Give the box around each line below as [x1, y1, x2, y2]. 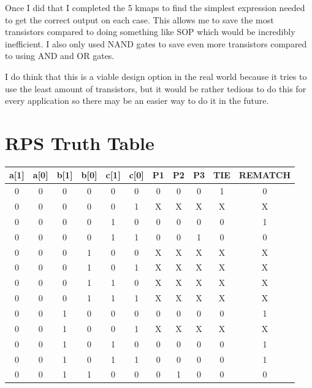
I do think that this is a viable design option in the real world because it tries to [5, 69, 307, 82]
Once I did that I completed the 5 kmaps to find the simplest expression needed [5, 1, 305, 14]
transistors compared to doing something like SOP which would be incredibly [5, 25, 295, 38]
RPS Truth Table [5, 130, 154, 155]
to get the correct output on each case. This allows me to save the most [5, 13, 274, 26]
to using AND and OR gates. [5, 49, 115, 62]
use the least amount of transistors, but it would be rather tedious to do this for [5, 82, 306, 95]
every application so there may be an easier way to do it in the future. [5, 94, 269, 107]
